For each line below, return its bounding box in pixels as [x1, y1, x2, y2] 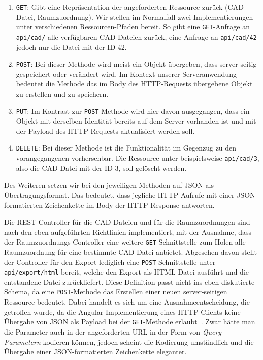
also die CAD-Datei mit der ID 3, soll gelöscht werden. [16, 162, 187, 173]
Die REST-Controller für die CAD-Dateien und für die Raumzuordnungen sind [4, 217, 250, 227]
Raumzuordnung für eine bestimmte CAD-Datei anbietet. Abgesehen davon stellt [4, 246, 257, 257]
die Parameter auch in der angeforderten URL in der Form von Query [4, 326, 222, 337]
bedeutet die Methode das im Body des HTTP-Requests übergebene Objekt [16, 78, 253, 89]
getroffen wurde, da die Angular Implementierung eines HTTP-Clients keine [4, 306, 241, 317]
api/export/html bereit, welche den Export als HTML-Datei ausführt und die [4, 266, 249, 277]
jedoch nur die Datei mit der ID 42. [16, 41, 127, 52]
